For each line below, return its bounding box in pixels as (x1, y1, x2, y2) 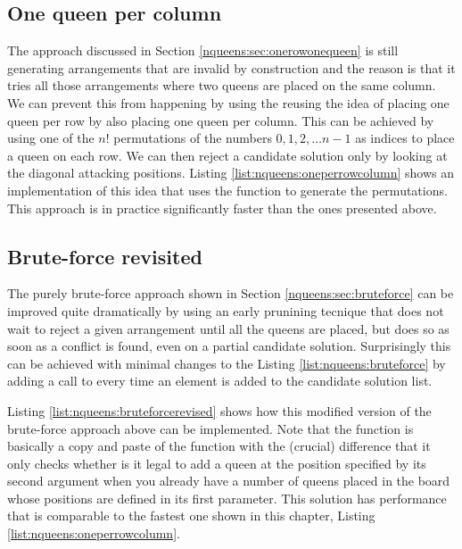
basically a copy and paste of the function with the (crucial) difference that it (7, 437, 431, 455)
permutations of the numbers (113, 129, 272, 147)
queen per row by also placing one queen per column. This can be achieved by (7, 111, 434, 129)
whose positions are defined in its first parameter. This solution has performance (7, 488, 447, 507)
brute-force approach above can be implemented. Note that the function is (7, 419, 414, 437)
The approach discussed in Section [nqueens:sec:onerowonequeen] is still (7, 41, 399, 60)
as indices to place (355, 129, 455, 147)
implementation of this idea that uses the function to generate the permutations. (7, 180, 448, 199)
